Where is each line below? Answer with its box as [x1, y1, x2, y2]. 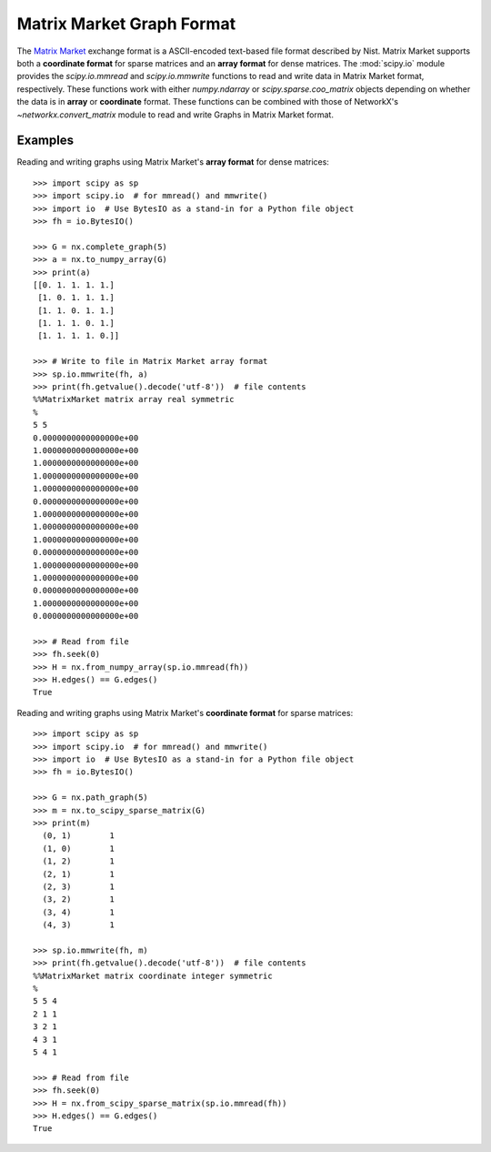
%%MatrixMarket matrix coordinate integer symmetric [33, 970, 273, 981]
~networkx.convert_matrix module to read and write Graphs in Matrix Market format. [16, 109, 334, 120]
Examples [16, 133, 75, 148]
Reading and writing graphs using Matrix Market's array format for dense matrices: [16, 157, 329, 167]
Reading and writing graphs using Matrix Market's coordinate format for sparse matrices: [16, 707, 354, 718]
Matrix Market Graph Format [16, 14, 236, 34]
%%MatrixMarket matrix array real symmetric [33, 394, 235, 405]
